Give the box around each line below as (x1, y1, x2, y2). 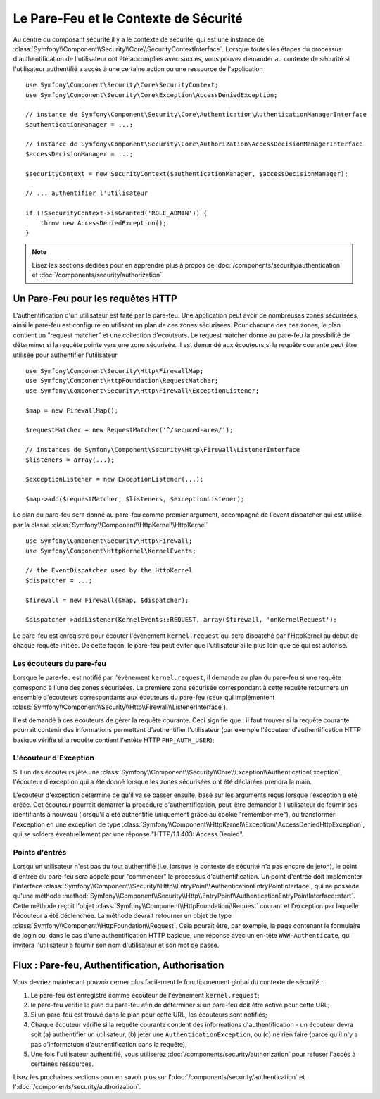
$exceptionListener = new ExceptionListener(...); (25, 475, 204, 484)
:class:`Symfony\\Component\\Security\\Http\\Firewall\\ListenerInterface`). (13, 703, 228, 711)
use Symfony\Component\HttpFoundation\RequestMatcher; (25, 377, 219, 385)
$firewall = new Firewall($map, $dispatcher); (25, 596, 189, 604)
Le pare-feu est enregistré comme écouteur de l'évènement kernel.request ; (30, 991, 260, 999)
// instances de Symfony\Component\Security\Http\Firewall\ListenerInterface (25, 446, 300, 454)
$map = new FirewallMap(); (25, 406, 119, 415)
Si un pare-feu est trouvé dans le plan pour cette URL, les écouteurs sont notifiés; (30, 1010, 267, 1019)
